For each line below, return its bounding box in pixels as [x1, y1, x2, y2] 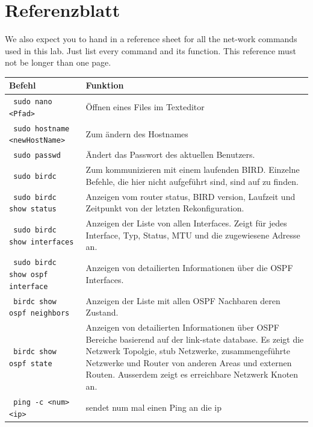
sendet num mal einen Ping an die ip [85, 401, 222, 413]
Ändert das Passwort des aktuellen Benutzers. [85, 148, 255, 161]
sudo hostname [13, 124, 70, 133]
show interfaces [9, 237, 74, 246]
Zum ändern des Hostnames [85, 127, 188, 140]
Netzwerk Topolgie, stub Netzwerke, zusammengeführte [85, 344, 290, 357]
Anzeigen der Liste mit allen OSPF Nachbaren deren [85, 294, 280, 307]
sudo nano [13, 98, 52, 107]
